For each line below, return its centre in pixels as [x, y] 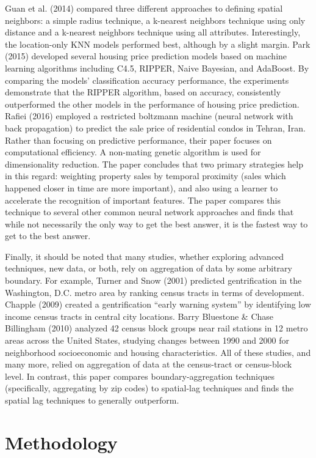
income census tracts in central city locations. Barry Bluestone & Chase [139, 316]
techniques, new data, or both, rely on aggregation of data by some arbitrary [149, 268]
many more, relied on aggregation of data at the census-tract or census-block [149, 364]
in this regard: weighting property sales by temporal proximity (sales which [145, 176]
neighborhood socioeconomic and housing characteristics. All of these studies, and [158, 352]
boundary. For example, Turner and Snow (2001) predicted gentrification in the [153, 280]
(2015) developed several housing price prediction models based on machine [146, 56]
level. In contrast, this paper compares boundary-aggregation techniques [140, 376]
